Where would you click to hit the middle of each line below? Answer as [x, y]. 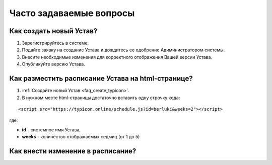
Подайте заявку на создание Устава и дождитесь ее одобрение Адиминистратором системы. [123, 50]
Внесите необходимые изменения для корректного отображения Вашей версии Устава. [117, 57]
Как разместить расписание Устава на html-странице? [101, 79]
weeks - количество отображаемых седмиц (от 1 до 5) [81, 137]
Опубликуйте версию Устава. [53, 64]
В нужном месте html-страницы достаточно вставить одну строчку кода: [101, 98]
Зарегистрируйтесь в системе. [55, 43]
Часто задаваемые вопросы [72, 13]
